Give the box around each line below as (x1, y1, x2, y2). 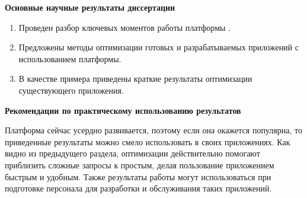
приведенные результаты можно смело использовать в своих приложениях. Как (5, 135, 290, 148)
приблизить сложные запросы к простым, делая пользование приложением (5, 158, 274, 171)
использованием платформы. (18, 52, 121, 65)
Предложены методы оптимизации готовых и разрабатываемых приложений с (18, 41, 299, 53)
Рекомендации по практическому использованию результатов (5, 104, 241, 116)
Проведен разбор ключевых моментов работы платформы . (18, 21, 231, 33)
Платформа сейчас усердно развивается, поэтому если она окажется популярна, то (5, 124, 302, 136)
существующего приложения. (18, 84, 124, 96)
